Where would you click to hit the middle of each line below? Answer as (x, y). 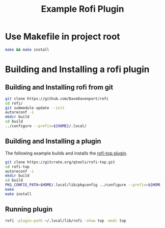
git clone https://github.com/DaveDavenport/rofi (57, 99)
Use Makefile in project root (63, 37)
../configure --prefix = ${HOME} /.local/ (46, 126)
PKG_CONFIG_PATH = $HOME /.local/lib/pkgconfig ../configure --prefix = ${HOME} (84, 185)
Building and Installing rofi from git (59, 88)
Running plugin (29, 209)
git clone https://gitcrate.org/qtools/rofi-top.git (60, 162)
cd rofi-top (17, 167)
